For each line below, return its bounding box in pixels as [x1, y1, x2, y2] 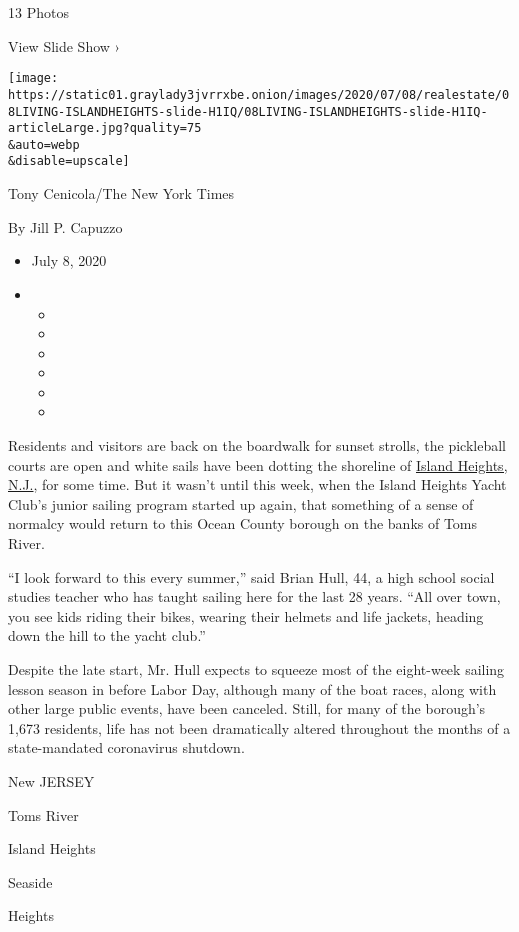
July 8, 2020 [31, 250, 107, 271]
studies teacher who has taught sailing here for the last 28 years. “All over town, [8, 586, 501, 607]
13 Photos [8, 2, 69, 22]
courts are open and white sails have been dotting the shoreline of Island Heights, [8, 454, 508, 475]
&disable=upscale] [8, 154, 130, 169]
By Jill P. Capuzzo [8, 216, 123, 237]
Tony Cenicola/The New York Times [8, 183, 235, 204]
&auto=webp [8, 137, 80, 152]
